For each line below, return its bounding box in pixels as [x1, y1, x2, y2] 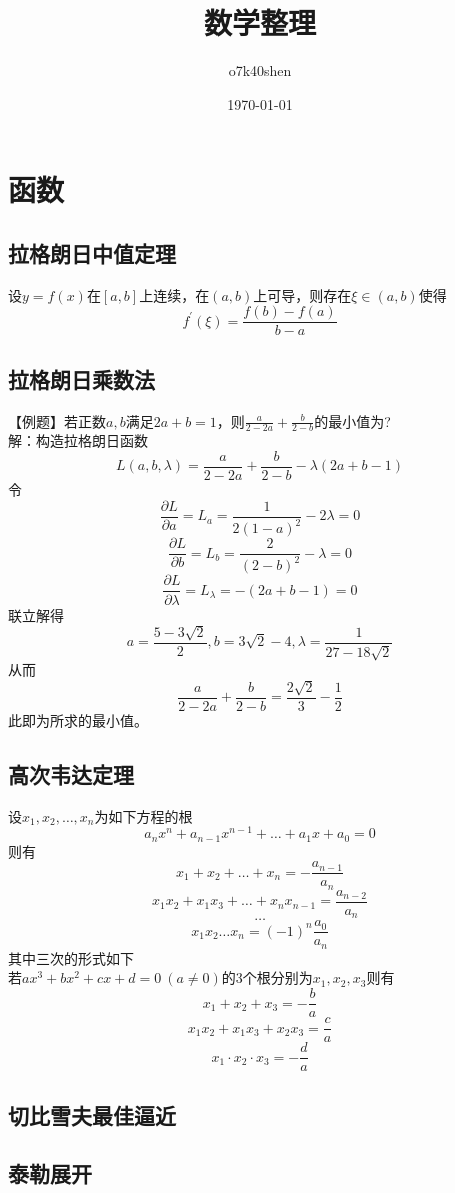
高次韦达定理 [8, 758, 134, 789]
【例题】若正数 [8, 410, 106, 431]
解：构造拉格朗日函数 [8, 430, 148, 451]
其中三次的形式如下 [8, 947, 134, 968]
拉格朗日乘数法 [8, 363, 155, 394]
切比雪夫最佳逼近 [8, 1099, 176, 1130]
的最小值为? [314, 410, 391, 431]
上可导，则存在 [253, 284, 352, 305]
